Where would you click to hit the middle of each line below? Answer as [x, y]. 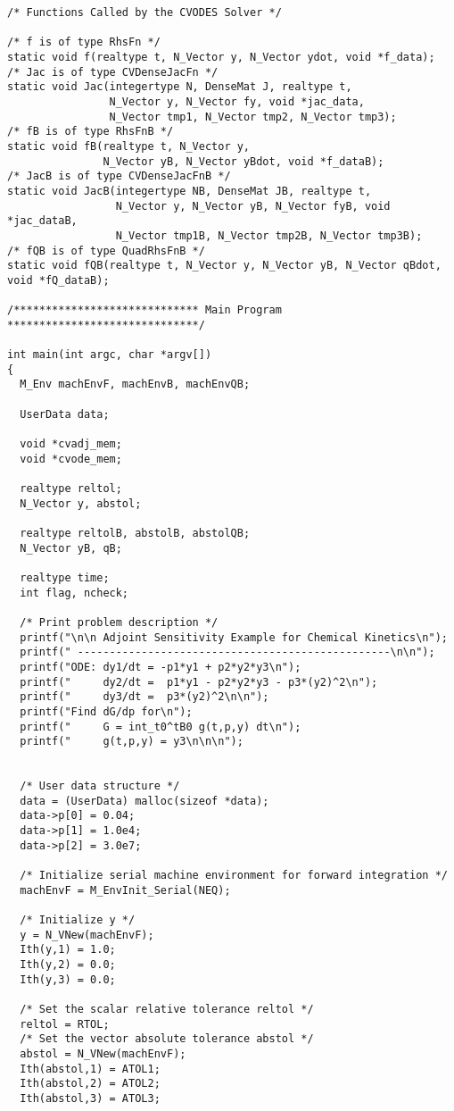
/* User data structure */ [100, 786]
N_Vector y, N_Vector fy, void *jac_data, [237, 101]
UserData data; [65, 414]
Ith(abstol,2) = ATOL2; [90, 1084]
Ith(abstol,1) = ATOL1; [90, 1069]
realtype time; [65, 577]
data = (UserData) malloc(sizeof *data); [144, 801]
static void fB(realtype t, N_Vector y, [129, 146]
